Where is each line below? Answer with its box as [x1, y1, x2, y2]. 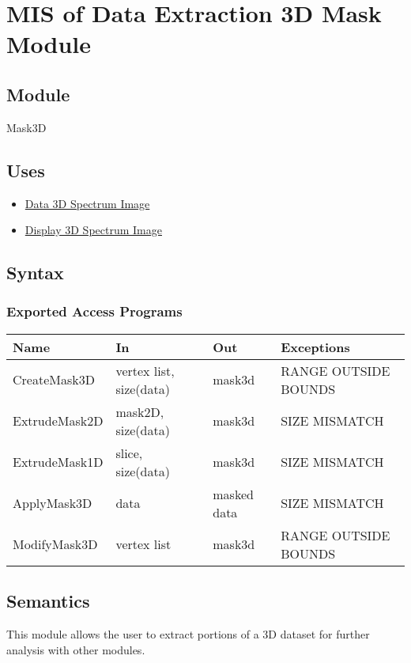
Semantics [6, 589, 90, 613]
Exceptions [281, 337, 350, 356]
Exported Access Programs [6, 301, 183, 321]
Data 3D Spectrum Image [25, 195, 150, 211]
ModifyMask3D [13, 535, 98, 554]
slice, [115, 443, 143, 462]
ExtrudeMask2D [13, 411, 104, 430]
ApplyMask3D [13, 494, 92, 513]
